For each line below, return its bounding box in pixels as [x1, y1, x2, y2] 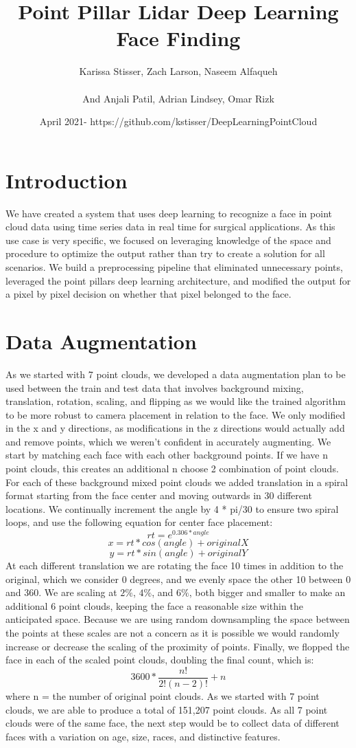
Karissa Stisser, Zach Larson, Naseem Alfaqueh [79, 64, 278, 78]
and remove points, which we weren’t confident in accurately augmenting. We [5, 434, 331, 448]
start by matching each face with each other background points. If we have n [5, 448, 329, 462]
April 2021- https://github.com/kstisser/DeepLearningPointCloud [39, 114, 318, 129]
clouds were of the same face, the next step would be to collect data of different [5, 716, 340, 730]
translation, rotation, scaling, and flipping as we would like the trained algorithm [5, 394, 346, 408]
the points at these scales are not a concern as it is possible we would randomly [5, 626, 340, 640]
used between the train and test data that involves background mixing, [5, 380, 304, 395]
